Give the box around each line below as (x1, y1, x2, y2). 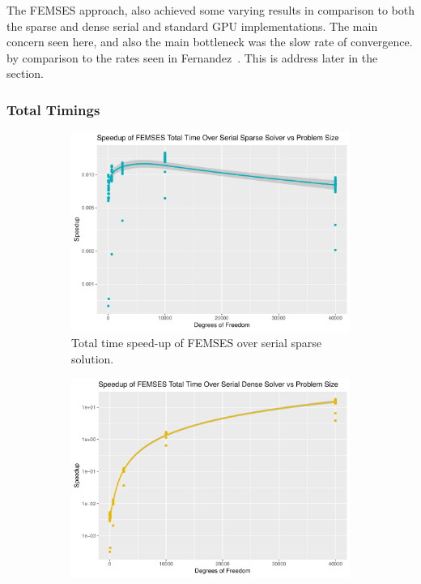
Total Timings (6, 99, 100, 119)
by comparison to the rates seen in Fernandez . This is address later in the (6, 49, 378, 66)
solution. (71, 350, 114, 367)
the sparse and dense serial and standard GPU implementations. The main (6, 17, 378, 34)
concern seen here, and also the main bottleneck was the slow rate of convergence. (6, 33, 413, 50)
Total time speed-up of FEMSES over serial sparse (71, 334, 322, 351)
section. (6, 65, 44, 82)
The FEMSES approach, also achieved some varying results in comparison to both (6, 2, 415, 18)
